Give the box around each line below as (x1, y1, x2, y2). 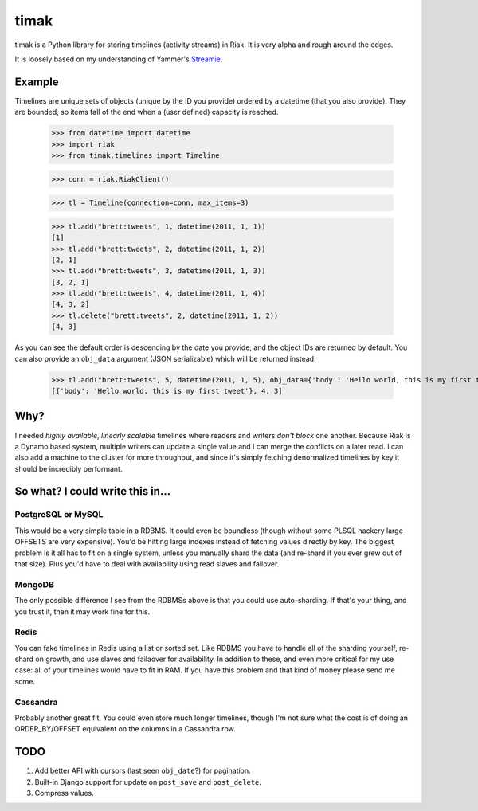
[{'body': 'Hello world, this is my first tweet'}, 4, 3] (51, 386, 283, 395)
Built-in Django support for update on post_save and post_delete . (34, 777, 262, 786)
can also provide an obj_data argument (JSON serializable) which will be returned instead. (14, 354, 316, 363)
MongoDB (14, 578, 55, 590)
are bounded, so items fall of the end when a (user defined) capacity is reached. (14, 108, 279, 117)
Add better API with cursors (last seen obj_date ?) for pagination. (34, 766, 251, 776)
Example (14, 75, 59, 88)
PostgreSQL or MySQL (14, 509, 104, 520)
